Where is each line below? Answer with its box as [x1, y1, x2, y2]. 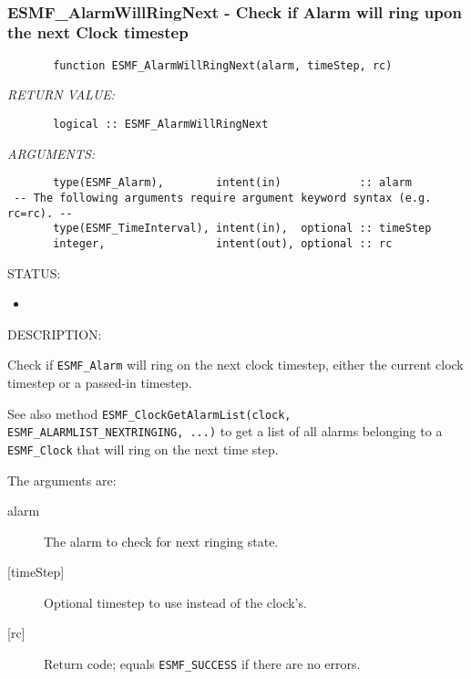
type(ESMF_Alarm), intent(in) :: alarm [53, 176, 412, 190]
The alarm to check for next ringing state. [44, 531, 279, 550]
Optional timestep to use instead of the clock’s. [44, 592, 307, 611]
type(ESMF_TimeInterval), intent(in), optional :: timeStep [53, 222, 432, 235]
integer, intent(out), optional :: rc [53, 236, 393, 250]
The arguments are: [7, 470, 117, 489]
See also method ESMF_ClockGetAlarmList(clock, [7, 403, 292, 423]
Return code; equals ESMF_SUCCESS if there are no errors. [44, 654, 361, 674]
